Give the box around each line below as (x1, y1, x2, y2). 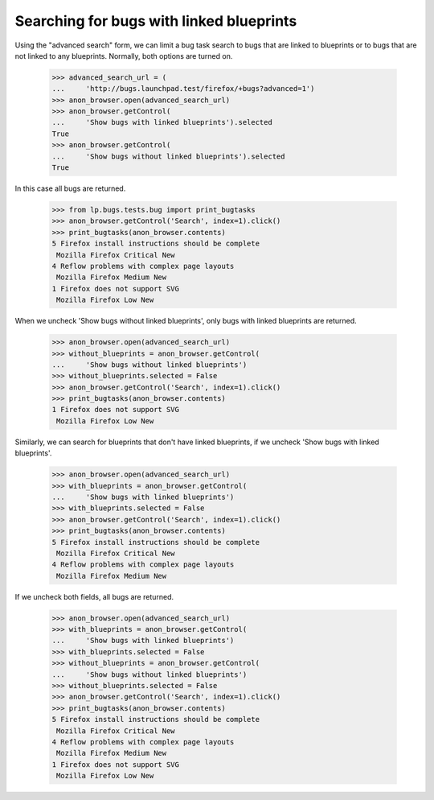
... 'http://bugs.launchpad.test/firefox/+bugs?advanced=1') (51, 85, 315, 93)
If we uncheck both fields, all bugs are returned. (14, 592, 174, 601)
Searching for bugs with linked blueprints (14, 12, 297, 30)
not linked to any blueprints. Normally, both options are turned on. (14, 51, 233, 60)
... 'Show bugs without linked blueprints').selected (51, 151, 285, 161)
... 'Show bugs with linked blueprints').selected (51, 118, 272, 127)
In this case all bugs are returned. (14, 184, 126, 193)
